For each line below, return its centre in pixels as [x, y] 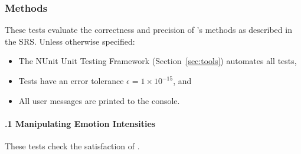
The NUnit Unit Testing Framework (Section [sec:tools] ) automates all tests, [158, 61]
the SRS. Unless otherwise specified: [70, 41]
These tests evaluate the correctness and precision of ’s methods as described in [148, 30]
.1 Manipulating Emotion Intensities [80, 123]
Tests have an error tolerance [71, 81]
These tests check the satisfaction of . [72, 145]
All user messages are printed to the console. [99, 100]
